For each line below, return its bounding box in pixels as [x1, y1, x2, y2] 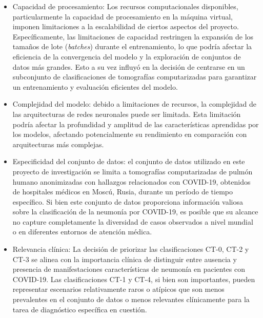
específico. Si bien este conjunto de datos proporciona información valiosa [12, 196, 244, 207]
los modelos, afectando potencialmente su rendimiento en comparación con [12, 129, 247, 140]
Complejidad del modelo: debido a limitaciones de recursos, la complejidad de [12, 98, 256, 109]
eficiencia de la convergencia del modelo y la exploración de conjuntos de [12, 51, 241, 62]
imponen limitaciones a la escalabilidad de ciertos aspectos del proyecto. [12, 21, 239, 32]
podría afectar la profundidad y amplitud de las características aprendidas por [12, 118, 259, 129]
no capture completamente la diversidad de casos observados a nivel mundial [12, 216, 253, 227]
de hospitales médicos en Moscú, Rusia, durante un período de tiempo [12, 186, 233, 197]
